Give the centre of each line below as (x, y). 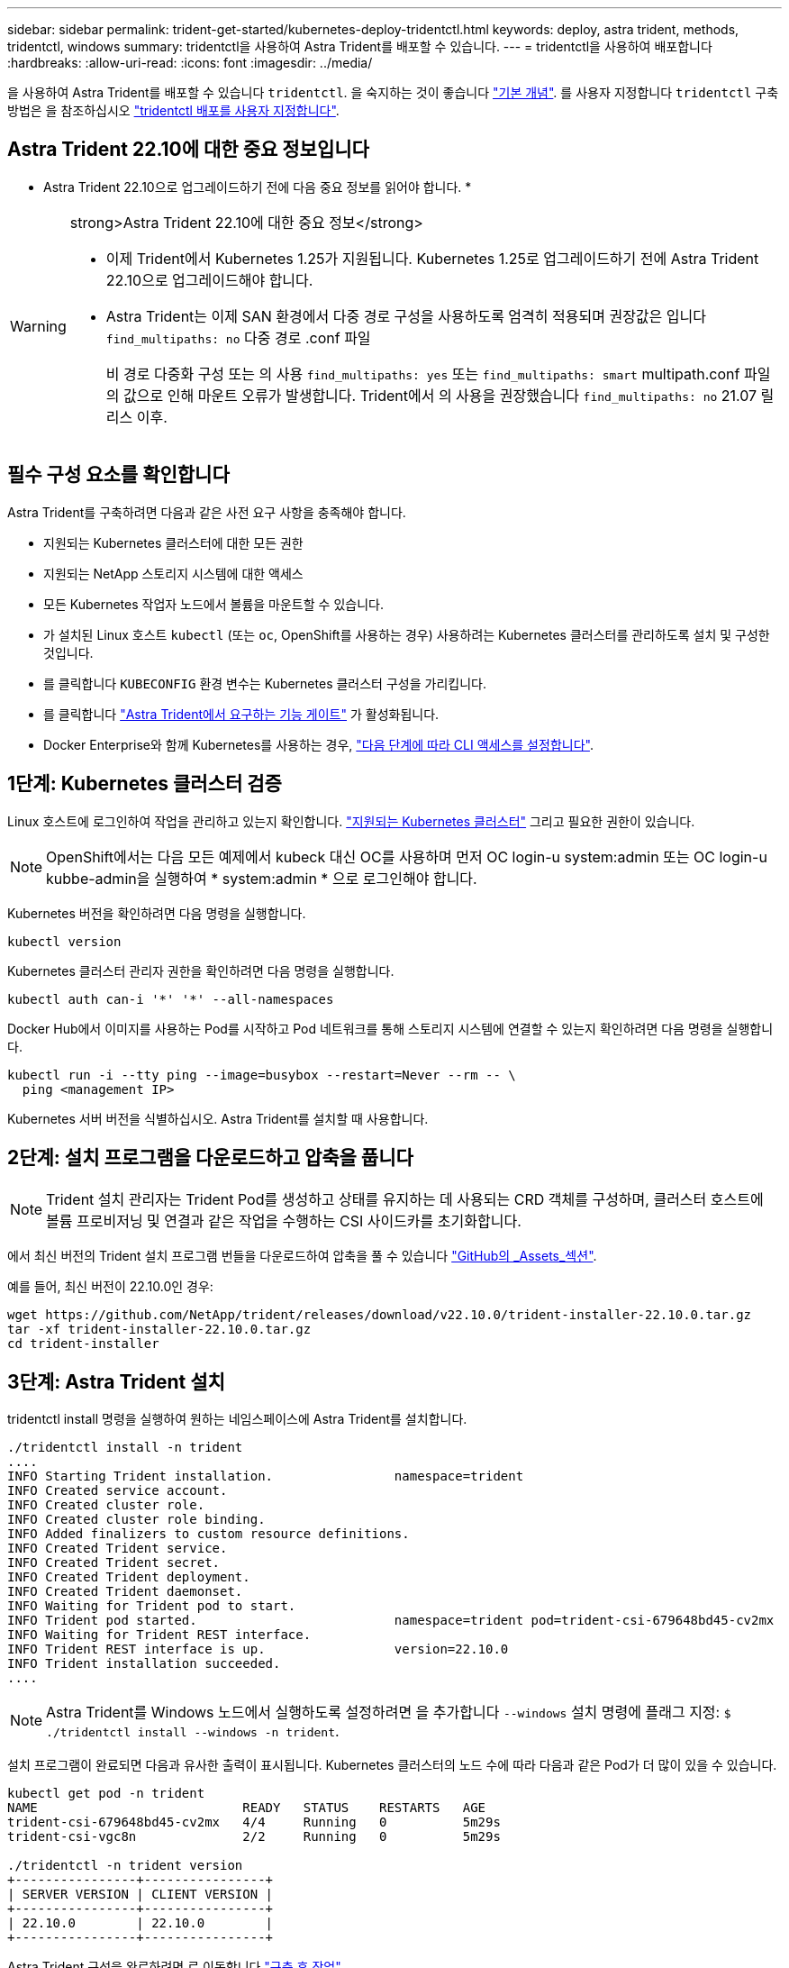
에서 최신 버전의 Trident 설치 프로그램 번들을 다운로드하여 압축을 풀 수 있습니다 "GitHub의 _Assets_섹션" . (302, 1256)
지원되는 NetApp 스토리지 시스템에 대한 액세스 (173, 573)
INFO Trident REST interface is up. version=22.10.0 (258, 1649)
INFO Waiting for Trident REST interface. (159, 1635)
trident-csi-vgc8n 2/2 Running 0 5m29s (254, 1837)
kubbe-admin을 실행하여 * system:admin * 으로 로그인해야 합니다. (262, 878)
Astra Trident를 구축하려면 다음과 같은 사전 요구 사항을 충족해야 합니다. (207, 512)
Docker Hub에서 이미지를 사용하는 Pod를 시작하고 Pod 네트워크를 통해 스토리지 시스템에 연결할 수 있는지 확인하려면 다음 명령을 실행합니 (390, 1028)
